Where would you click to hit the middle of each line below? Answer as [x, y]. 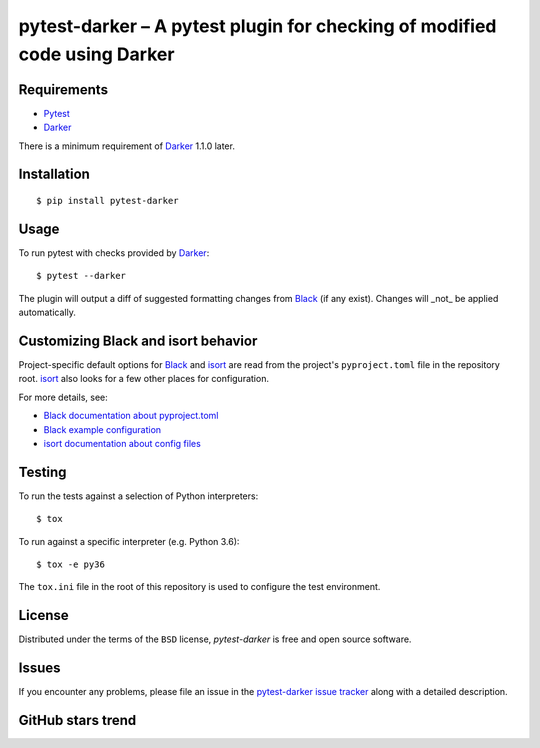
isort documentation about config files [122, 443]
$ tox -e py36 [70, 564]
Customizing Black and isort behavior [138, 340]
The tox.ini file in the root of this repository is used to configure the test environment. [199, 587]
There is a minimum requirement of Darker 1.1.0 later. [126, 146]
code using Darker [96, 54]
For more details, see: [63, 397]
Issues [39, 668]
